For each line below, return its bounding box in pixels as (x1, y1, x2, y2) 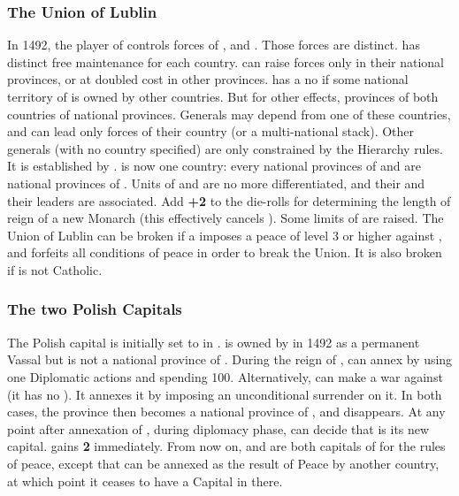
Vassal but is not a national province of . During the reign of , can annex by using (7, 350, 453, 369)
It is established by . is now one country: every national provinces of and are (7, 156, 421, 175)
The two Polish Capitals (7, 298, 182, 320)
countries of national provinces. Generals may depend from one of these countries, (7, 104, 451, 123)
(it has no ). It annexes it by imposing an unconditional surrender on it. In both (7, 385, 442, 403)
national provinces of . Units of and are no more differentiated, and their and (7, 173, 425, 192)
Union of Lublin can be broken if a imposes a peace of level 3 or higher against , (7, 225, 442, 244)
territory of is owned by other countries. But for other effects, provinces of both (7, 88, 439, 105)
